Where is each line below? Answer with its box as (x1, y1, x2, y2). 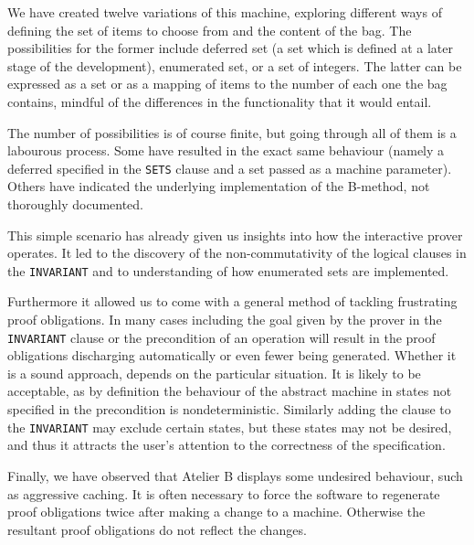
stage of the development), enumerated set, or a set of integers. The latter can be (7, 56, 462, 75)
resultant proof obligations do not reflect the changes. (7, 519, 307, 539)
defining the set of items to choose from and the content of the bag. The (7, 20, 412, 39)
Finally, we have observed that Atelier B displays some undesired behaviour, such (7, 465, 463, 485)
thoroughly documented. (7, 195, 144, 213)
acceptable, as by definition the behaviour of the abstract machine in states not (7, 381, 452, 401)
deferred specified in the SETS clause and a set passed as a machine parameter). (7, 158, 452, 177)
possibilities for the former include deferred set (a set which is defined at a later (7, 38, 453, 58)
